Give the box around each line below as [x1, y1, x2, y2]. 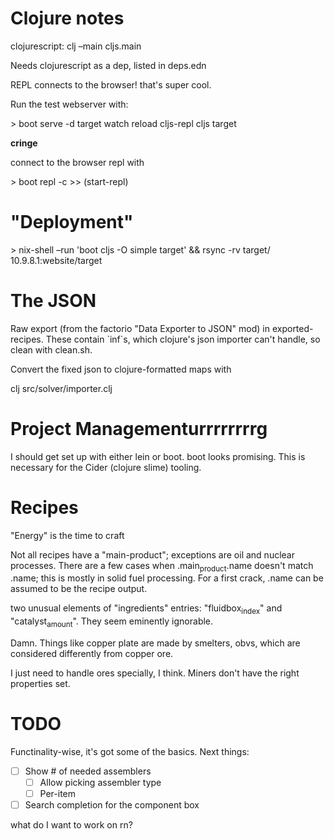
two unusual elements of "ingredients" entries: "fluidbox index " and [10, 602, 283, 617]
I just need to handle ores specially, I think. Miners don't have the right [10, 667, 300, 679]
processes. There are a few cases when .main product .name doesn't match [10, 559, 314, 574]
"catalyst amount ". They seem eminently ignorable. [10, 615, 214, 630]
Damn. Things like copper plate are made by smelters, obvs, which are [10, 637, 301, 649]
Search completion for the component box [24, 799, 200, 811]
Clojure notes [10, 7, 125, 30]
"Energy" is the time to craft [10, 529, 125, 541]
